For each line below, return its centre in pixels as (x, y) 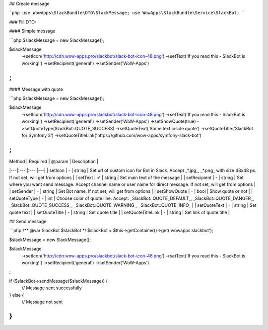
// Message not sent (42, 302)
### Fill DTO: (23, 22)
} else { (17, 295)
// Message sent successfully (52, 288)
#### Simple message (32, 31)
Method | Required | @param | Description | (54, 161)
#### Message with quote (36, 89)
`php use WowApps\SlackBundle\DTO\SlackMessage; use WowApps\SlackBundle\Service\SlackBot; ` (127, 13)
